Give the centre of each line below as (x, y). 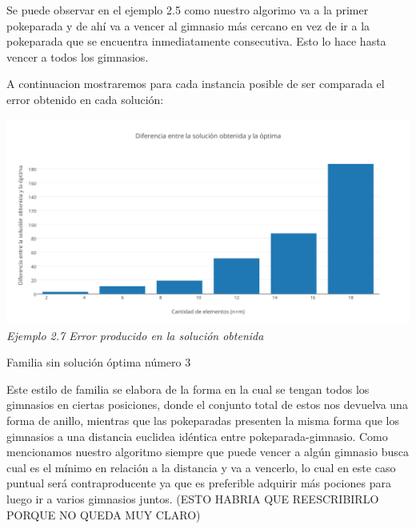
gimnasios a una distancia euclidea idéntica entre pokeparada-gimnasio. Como (197, 436)
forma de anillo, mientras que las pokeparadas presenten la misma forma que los (203, 420)
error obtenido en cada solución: (85, 99)
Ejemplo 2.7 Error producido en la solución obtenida (135, 335)
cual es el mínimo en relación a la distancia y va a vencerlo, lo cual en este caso (201, 467)
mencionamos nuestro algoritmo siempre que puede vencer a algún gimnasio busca (208, 452)
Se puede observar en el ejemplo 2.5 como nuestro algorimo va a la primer (188, 10)
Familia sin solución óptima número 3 (99, 362)
